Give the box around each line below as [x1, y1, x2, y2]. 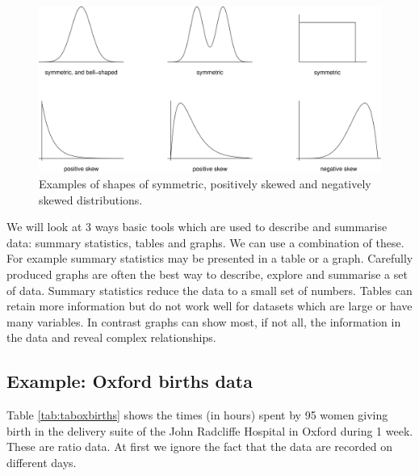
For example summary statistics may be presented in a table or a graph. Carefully [6, 250, 413, 267]
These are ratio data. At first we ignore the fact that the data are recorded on [6, 438, 392, 455]
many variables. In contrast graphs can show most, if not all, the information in [6, 313, 401, 330]
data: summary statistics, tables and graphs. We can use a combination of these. [6, 234, 404, 251]
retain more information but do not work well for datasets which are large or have [6, 297, 413, 314]
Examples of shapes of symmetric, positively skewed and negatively [39, 175, 371, 192]
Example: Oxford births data [6, 369, 253, 394]
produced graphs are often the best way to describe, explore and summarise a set [6, 265, 408, 282]
